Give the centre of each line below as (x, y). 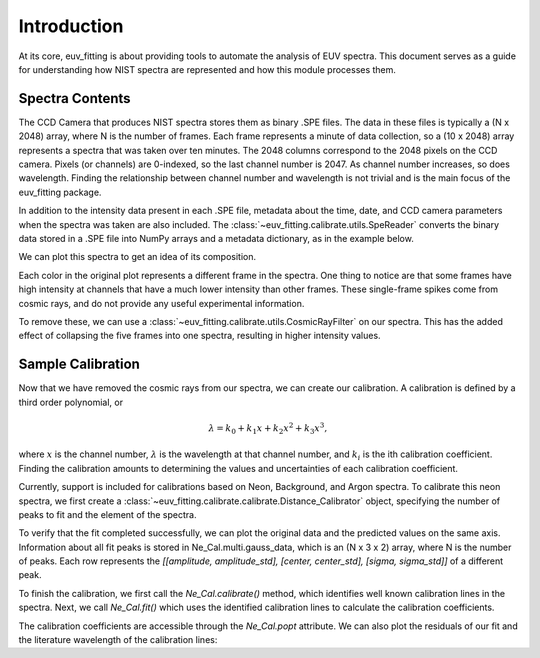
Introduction (71, 26)
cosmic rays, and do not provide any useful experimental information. (161, 303)
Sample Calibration (79, 364)
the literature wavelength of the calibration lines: (118, 640)
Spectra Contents (74, 98)
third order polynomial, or (71, 402)
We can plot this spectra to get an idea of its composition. (137, 257)
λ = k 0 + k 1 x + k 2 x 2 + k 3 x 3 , (268, 428)
